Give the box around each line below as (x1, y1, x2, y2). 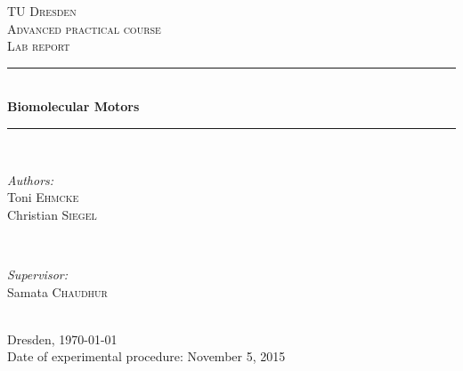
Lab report (7, 36, 70, 55)
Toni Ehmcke (7, 188, 79, 206)
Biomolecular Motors (7, 97, 140, 116)
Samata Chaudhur (7, 282, 108, 301)
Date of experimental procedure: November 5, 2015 (7, 347, 286, 366)
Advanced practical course (7, 19, 161, 37)
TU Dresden (7, 2, 77, 20)
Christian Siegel (7, 205, 97, 223)
